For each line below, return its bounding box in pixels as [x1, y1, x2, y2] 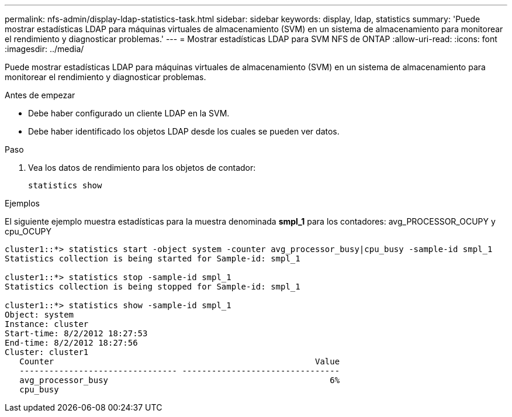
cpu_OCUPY [5, 226, 52, 236]
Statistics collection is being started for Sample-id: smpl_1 [5, 254, 300, 263]
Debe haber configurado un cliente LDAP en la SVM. [28, 108, 230, 118]
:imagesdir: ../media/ [5, 44, 84, 54]
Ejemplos [5, 198, 40, 208]
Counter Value [19, 357, 340, 366]
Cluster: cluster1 [5, 347, 89, 357]
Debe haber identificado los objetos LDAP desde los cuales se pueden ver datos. [28, 126, 340, 136]
